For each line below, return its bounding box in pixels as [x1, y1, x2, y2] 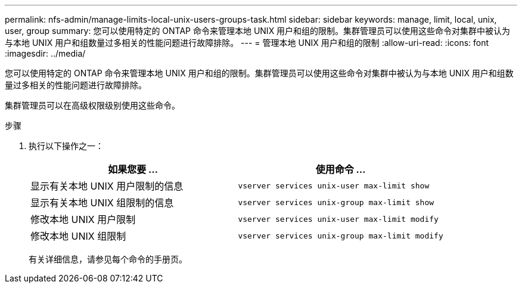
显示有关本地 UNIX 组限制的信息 [30, 197, 174, 209]
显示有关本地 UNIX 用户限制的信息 [30, 180, 184, 192]
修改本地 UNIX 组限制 [30, 230, 126, 242]
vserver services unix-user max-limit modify [238, 214, 439, 224]
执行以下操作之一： [29, 141, 104, 151]
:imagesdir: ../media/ [5, 48, 86, 58]
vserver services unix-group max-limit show [238, 197, 434, 207]
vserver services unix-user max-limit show [238, 181, 430, 190]
